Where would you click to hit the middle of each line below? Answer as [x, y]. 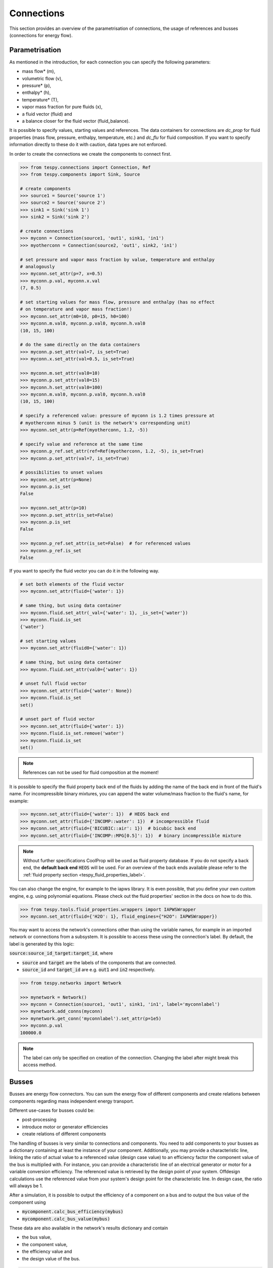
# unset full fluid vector [53, 684]
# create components [45, 188]
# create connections [47, 231]
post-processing [39, 1120]
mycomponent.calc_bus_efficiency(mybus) [73, 1212]
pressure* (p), [37, 86]
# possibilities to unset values [61, 472]
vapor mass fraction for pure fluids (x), [62, 107]
